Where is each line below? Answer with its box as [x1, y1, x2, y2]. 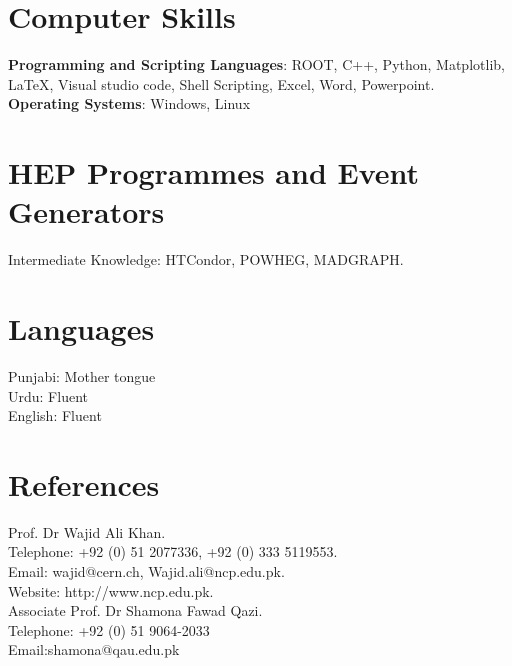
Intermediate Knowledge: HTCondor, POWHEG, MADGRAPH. [8, 249, 404, 270]
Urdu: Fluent [8, 385, 88, 406]
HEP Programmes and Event [8, 152, 420, 193]
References [8, 463, 160, 504]
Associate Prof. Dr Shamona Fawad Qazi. [8, 600, 263, 621]
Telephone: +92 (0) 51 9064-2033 [8, 619, 210, 640]
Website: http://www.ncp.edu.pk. [8, 580, 214, 601]
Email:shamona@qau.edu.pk [8, 639, 180, 660]
